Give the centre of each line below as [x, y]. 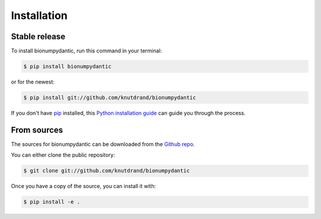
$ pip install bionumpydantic [67, 66]
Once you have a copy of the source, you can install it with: [84, 186]
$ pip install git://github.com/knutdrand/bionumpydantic [110, 98]
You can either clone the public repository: [63, 155]
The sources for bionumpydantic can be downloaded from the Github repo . [103, 144]
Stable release [38, 36]
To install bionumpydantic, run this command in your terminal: [86, 51]
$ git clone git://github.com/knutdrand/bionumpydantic [107, 171]
